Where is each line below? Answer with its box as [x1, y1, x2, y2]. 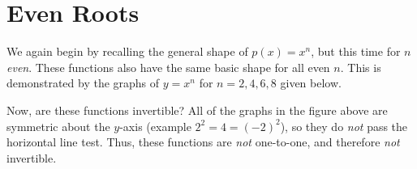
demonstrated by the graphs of [6, 74, 160, 91]
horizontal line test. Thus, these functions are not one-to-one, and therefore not [6, 133, 400, 150]
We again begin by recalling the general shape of [6, 43, 248, 60]
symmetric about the [6, 117, 110, 134]
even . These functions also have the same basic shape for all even [6, 58, 330, 75]
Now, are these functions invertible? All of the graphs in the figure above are [6, 101, 388, 118]
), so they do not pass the [280, 117, 408, 134]
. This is [340, 58, 381, 75]
